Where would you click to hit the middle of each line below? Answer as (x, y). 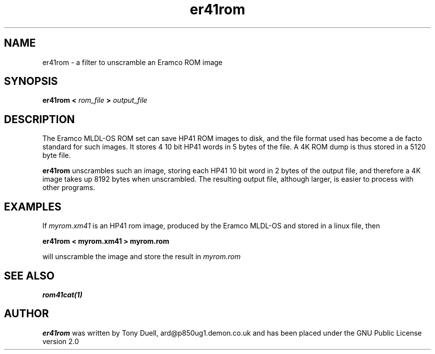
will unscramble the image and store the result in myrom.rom (142, 257)
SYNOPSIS (31, 81)
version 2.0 (61, 341)
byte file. (57, 155)
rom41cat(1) (62, 294)
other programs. (69, 188)
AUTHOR (27, 314)
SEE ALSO (29, 276)
